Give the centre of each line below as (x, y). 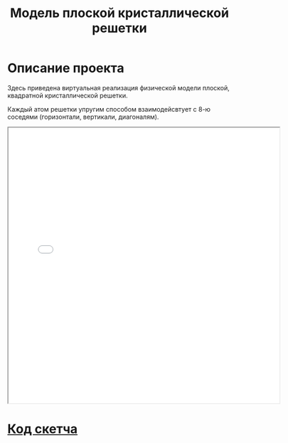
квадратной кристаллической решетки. (68, 95)
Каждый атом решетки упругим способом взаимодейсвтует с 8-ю (109, 109)
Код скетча (43, 429)
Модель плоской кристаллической (119, 13)
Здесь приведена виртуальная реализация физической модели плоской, (118, 87)
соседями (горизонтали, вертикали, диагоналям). (83, 117)
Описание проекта (66, 68)
